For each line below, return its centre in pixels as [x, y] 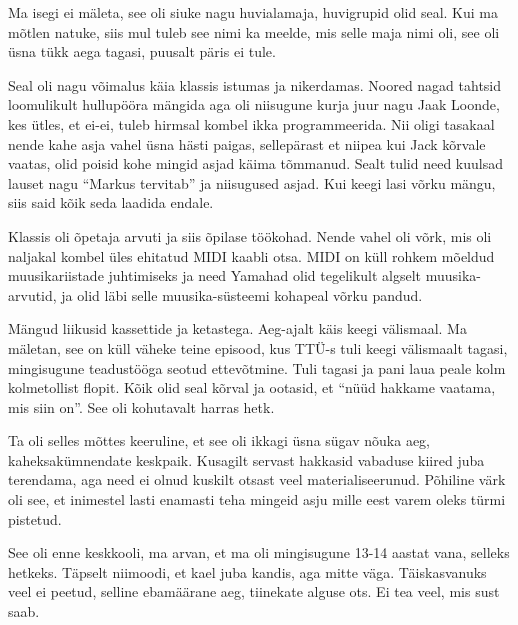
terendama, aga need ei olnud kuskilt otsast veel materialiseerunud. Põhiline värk [257, 479]
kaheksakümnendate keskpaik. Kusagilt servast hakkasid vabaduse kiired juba [246, 459]
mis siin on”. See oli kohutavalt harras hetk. [141, 406]
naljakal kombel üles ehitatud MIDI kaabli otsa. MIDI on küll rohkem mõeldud [251, 255]
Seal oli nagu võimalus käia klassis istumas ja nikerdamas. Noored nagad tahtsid [255, 84]
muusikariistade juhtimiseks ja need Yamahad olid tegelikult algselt [215, 275]
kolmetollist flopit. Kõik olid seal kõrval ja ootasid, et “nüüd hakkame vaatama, [252, 387]
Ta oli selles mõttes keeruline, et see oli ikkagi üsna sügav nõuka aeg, [219, 440]
